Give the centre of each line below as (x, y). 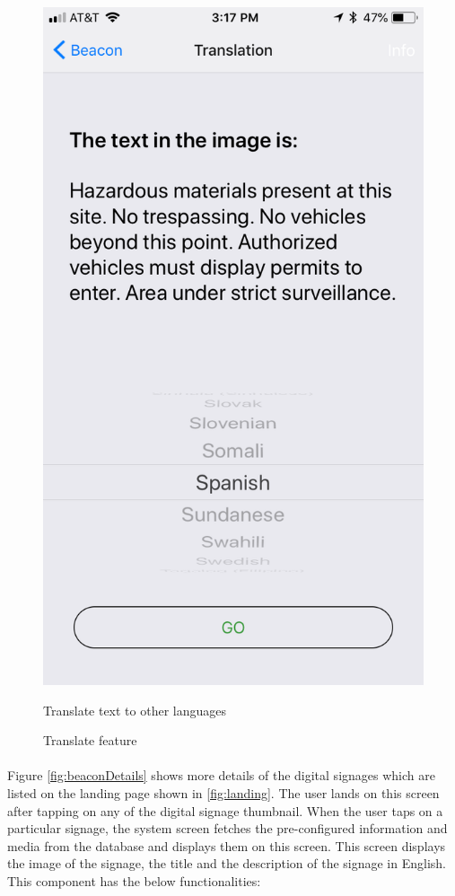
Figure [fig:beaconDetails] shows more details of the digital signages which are (221, 775)
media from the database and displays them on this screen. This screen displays (227, 845)
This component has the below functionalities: (134, 881)
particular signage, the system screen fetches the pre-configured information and (227, 828)
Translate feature (90, 740)
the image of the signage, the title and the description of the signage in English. (227, 863)
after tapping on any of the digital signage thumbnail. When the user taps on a (225, 810)
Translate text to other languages (135, 710)
